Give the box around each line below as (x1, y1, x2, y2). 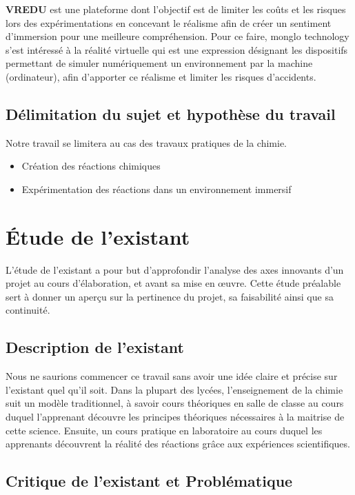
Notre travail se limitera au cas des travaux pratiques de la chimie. (6, 135, 287, 150)
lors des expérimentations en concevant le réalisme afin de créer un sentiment (6, 15, 332, 30)
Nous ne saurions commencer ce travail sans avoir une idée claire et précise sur (6, 369, 338, 383)
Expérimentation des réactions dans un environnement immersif (21, 181, 292, 196)
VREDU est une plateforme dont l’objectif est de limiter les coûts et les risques (6, 2, 346, 16)
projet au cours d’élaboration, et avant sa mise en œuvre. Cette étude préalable (6, 276, 341, 290)
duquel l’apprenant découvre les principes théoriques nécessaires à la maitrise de (6, 410, 345, 424)
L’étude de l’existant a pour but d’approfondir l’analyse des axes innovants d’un (6, 262, 344, 276)
